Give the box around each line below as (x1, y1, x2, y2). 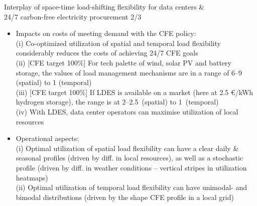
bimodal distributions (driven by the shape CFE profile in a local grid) (16, 191, 234, 202)
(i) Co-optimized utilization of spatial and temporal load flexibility (16, 37, 221, 48)
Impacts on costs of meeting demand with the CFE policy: (16, 28, 196, 38)
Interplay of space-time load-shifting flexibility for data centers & (4, 1, 204, 11)
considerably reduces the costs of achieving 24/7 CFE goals (16, 47, 198, 58)
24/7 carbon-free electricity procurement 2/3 (4, 11, 142, 21)
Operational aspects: (16, 133, 79, 143)
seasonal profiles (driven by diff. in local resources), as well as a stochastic (16, 152, 243, 163)
